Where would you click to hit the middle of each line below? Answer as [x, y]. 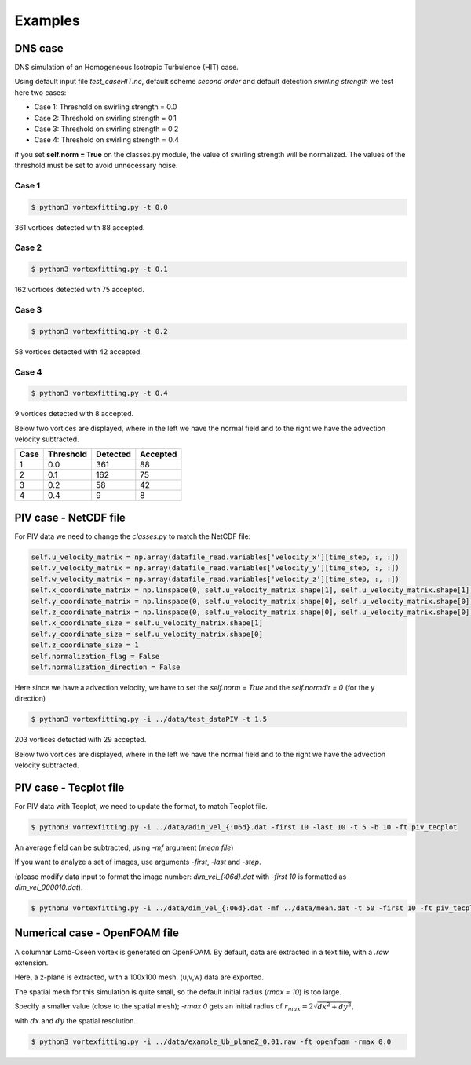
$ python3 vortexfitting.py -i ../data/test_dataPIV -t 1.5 [149, 719]
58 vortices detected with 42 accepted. [78, 351]
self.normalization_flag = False [95, 656]
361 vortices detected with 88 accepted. [80, 227]
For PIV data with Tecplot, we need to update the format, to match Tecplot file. [141, 806]
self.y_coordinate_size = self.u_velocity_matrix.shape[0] [147, 634]
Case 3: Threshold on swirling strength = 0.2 [106, 129]
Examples [47, 20]
